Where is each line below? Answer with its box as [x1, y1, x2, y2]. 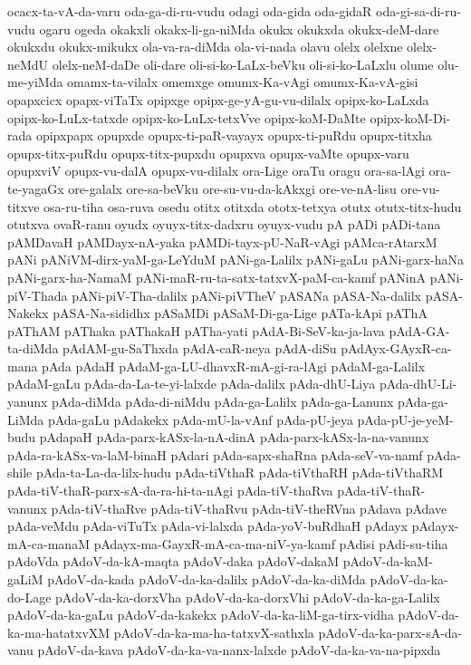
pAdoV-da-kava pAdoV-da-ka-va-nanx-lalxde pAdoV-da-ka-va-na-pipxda [37, 641, 441, 660]
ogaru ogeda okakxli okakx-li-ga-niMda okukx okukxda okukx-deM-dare [39, 19, 439, 38]
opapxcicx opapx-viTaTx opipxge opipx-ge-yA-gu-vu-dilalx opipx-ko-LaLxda [7, 90, 429, 109]
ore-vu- [400, 178, 440, 198]
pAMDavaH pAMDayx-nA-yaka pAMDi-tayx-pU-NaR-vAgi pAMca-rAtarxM [7, 232, 437, 251]
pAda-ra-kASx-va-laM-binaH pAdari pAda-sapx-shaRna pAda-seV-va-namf [7, 445, 423, 464]
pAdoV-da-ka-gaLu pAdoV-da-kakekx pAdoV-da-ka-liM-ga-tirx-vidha [7, 605, 394, 624]
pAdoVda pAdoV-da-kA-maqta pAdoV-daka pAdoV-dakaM [7, 552, 339, 571]
